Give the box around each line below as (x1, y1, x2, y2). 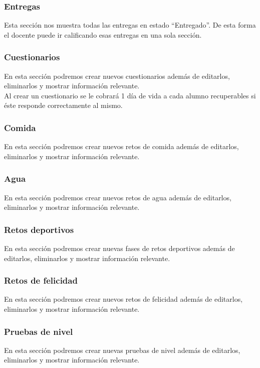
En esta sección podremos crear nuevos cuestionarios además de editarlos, (4, 70, 230, 81)
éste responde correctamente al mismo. (4, 100, 123, 110)
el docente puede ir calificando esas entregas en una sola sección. (4, 29, 202, 40)
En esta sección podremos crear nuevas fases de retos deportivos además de (4, 243, 235, 254)
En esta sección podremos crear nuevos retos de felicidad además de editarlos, (4, 294, 243, 304)
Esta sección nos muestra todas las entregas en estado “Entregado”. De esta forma (4, 20, 256, 30)
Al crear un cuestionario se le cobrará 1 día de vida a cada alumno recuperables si (4, 90, 256, 100)
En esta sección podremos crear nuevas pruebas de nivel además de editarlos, (4, 344, 240, 355)
